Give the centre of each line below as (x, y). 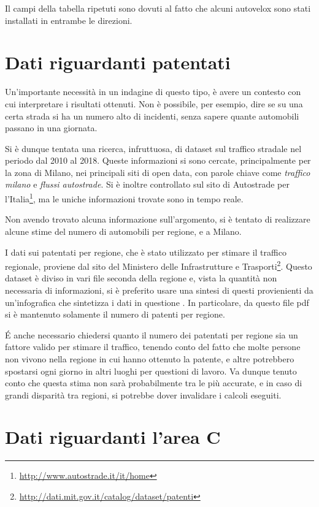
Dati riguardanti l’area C (113, 437)
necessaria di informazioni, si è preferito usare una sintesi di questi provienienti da (159, 290)
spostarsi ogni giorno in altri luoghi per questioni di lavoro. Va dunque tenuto (151, 371)
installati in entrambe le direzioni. (69, 20)
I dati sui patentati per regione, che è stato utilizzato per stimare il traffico (146, 252)
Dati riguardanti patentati (118, 62)
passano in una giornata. (51, 128)
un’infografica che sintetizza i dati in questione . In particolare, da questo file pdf (157, 302)
